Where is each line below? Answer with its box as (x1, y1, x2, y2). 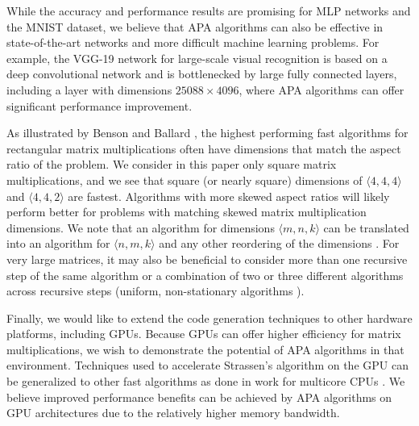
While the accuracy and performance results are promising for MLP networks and (6, 2, 411, 19)
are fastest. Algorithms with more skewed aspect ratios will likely (68, 187, 390, 204)
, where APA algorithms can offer (239, 81, 404, 98)
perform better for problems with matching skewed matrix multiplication (6, 203, 367, 220)
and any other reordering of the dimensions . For (159, 235, 400, 252)
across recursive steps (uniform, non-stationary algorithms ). (6, 282, 305, 299)
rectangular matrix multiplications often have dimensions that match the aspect (6, 140, 401, 157)
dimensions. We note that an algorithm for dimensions (6, 219, 275, 236)
